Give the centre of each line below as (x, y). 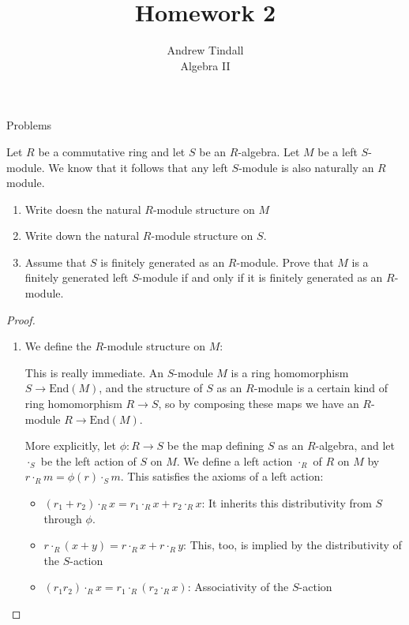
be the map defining (216, 445)
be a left (338, 151)
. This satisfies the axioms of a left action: (222, 476)
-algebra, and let (355, 445)
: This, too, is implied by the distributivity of (293, 545)
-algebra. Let (269, 151)
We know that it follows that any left (138, 167)
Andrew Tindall (205, 50)
